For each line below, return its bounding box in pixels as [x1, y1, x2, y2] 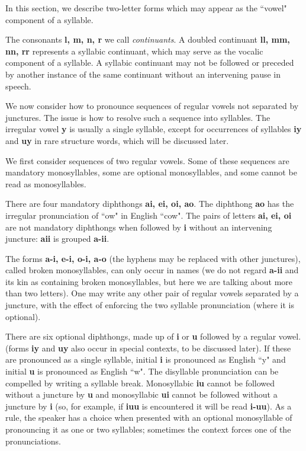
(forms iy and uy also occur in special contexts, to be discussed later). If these [5, 341, 291, 354]
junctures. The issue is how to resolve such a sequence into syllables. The [5, 111, 270, 123]
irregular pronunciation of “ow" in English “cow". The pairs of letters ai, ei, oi [5, 209, 292, 221]
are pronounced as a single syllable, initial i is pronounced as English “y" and [5, 353, 286, 366]
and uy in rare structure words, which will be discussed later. [5, 134, 229, 146]
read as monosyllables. [5, 177, 86, 190]
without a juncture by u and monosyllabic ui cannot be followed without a [5, 388, 278, 401]
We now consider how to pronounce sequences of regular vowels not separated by [5, 100, 299, 112]
